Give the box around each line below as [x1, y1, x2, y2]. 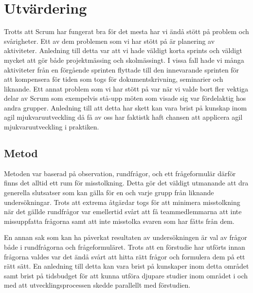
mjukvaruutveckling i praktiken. [4, 122, 99, 132]
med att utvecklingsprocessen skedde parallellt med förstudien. [4, 280, 191, 290]
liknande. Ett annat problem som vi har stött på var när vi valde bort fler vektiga [4, 83, 248, 93]
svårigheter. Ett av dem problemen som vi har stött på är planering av [4, 36, 215, 46]
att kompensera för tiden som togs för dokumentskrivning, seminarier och [4, 74, 223, 84]
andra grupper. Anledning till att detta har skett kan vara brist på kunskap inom [4, 102, 247, 112]
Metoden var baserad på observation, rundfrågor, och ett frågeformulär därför [4, 168, 236, 178]
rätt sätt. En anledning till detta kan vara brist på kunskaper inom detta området [4, 261, 249, 271]
